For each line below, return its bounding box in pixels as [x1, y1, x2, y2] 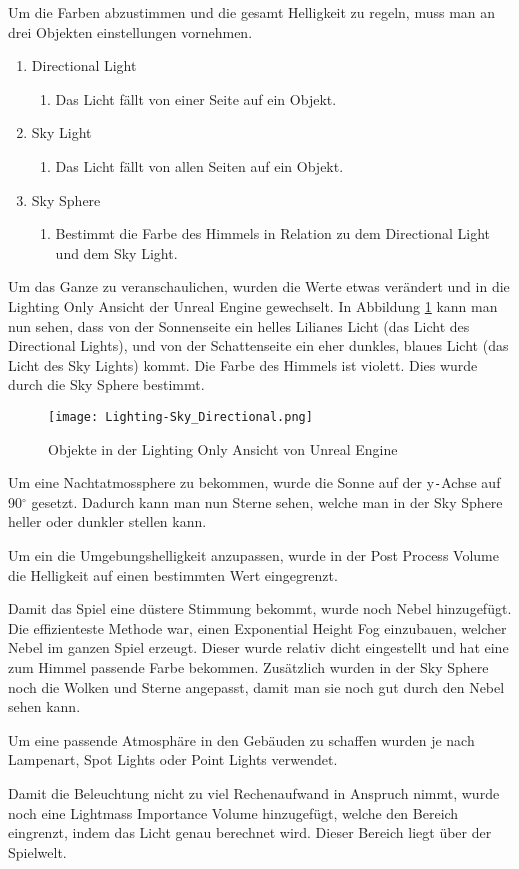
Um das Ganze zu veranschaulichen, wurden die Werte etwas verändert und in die [8, 276, 510, 297]
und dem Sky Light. [55, 242, 178, 263]
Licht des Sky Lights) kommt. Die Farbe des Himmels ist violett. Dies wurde [8, 354, 478, 375]
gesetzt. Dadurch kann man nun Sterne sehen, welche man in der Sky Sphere [31, 491, 503, 512]
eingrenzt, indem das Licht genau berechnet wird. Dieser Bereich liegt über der [8, 822, 492, 843]
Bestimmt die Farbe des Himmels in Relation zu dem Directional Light [55, 223, 491, 244]
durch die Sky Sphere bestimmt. [8, 374, 205, 395]
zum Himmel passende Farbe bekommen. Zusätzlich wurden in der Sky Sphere [8, 656, 489, 677]
